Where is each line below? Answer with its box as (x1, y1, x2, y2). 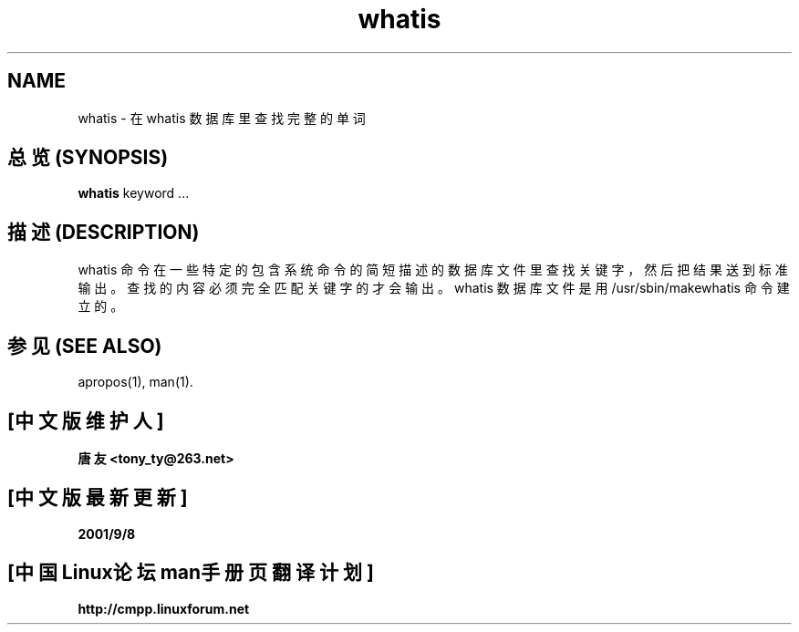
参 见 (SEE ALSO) (7, 334, 162, 357)
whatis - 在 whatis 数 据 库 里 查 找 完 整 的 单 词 (78, 109, 366, 126)
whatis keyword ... (78, 185, 190, 202)
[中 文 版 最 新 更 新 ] (7, 486, 188, 510)
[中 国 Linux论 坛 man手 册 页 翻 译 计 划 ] (7, 561, 374, 585)
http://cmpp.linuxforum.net (78, 600, 250, 616)
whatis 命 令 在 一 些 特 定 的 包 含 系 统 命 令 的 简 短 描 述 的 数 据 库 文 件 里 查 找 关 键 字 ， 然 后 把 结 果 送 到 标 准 (78, 262, 788, 278)
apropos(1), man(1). (78, 374, 193, 390)
